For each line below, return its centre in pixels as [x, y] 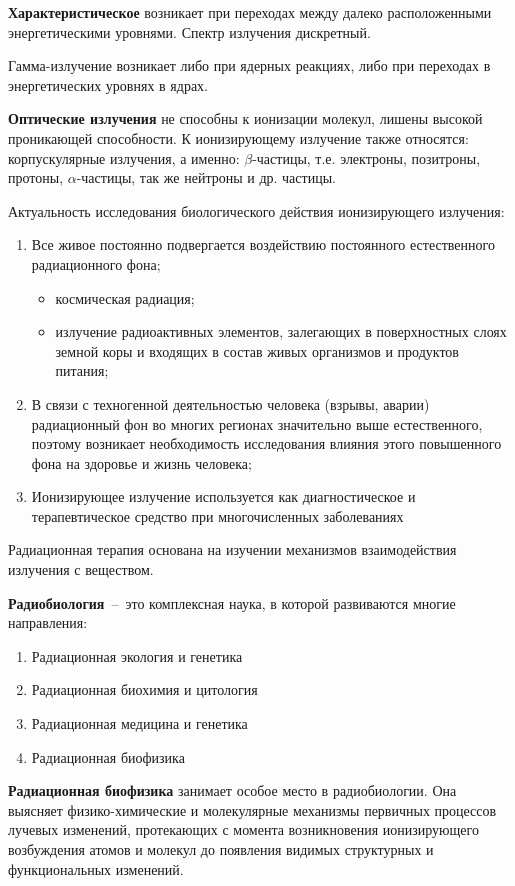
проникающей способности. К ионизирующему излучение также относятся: [238, 137]
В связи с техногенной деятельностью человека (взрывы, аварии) [230, 403]
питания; [82, 370]
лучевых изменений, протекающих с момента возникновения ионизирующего [243, 829]
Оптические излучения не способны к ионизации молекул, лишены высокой [245, 118]
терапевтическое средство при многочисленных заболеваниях [217, 515]
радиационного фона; [96, 263]
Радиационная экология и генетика [137, 655]
